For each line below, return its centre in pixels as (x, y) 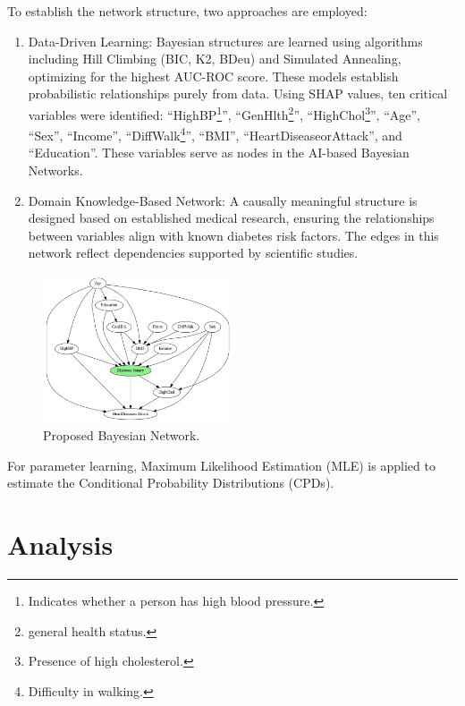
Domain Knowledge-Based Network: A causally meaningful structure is (223, 200)
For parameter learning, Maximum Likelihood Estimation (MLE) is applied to (221, 465)
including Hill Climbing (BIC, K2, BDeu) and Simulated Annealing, (215, 59)
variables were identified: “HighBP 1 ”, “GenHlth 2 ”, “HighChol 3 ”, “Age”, (224, 113)
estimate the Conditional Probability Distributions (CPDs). (171, 483)
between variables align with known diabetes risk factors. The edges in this (233, 235)
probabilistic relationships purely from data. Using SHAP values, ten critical (238, 94)
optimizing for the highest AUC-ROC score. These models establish (213, 76)
